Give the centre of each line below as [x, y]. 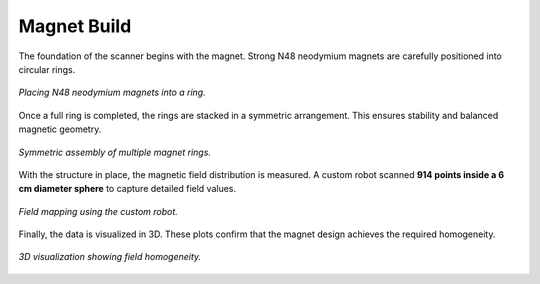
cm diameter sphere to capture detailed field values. [127, 189]
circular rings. [47, 69]
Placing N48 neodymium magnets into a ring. [112, 92]
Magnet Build [75, 26]
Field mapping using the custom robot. [98, 211]
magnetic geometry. [60, 129]
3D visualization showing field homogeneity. [110, 257]
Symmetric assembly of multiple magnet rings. [115, 152]
